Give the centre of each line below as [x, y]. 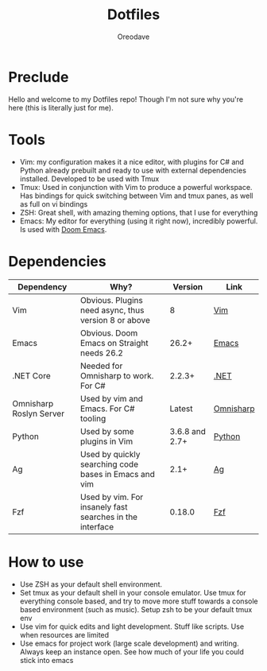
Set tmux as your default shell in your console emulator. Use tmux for [133, 592]
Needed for [101, 366]
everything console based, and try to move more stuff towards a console [139, 601]
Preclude [39, 77]
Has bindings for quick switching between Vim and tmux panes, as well [136, 196]
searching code [109, 464]
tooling [93, 418]
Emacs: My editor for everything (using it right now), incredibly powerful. [139, 221]
